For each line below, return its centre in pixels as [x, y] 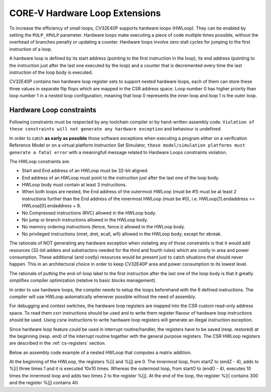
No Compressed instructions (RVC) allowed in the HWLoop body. [89, 213]
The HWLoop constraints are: [40, 161]
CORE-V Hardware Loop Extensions [85, 13]
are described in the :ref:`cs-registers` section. [58, 343]
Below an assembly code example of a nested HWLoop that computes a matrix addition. [100, 352]
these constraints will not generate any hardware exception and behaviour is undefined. [115, 129]
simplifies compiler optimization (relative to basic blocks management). [83, 281]
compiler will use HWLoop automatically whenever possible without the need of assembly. [103, 297]
